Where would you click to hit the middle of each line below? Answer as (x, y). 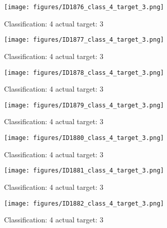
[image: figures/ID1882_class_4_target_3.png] (84, 203)
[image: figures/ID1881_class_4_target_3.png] (84, 171)
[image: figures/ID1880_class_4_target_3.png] (84, 138)
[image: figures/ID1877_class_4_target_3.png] (84, 40)
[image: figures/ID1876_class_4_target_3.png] (84, 7)
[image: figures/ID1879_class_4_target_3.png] (84, 105)
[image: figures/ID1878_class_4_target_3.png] (84, 73)
